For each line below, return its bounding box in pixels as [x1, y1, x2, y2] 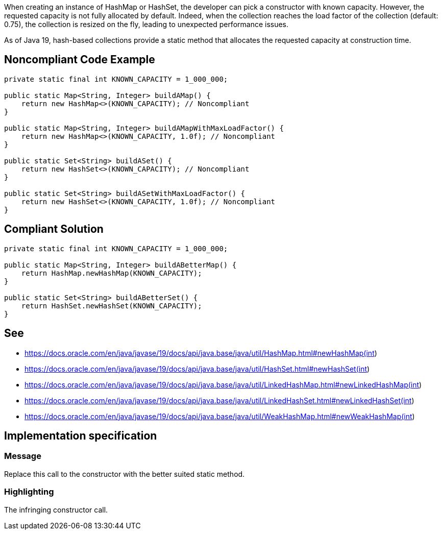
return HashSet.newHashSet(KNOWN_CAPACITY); [21, 301, 202, 310]
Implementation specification [4, 429, 157, 442]
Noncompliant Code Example [4, 53, 155, 66]
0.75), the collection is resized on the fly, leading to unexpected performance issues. [4, 20, 289, 29]
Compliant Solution [4, 223, 104, 236]
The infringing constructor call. [4, 505, 108, 514]
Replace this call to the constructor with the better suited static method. [4, 469, 245, 478]
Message [4, 451, 41, 462]
